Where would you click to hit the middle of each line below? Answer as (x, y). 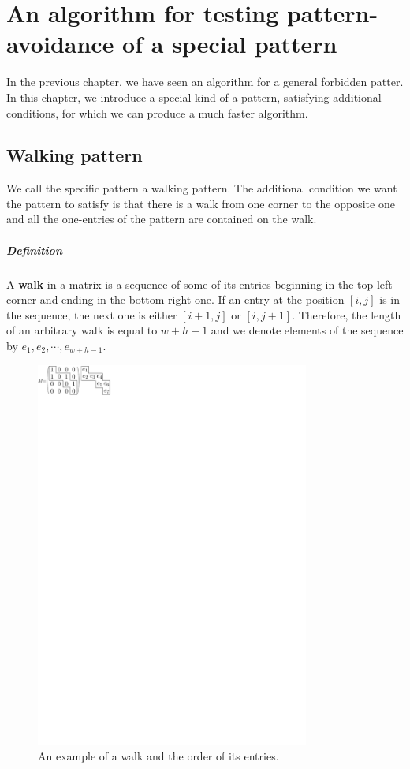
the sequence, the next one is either (92, 314)
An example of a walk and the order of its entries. (158, 756)
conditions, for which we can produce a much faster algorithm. (157, 112)
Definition (34, 250)
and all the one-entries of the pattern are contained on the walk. (162, 219)
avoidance (60, 44)
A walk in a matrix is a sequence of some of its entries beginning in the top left (199, 284)
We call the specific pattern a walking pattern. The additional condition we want (202, 188)
